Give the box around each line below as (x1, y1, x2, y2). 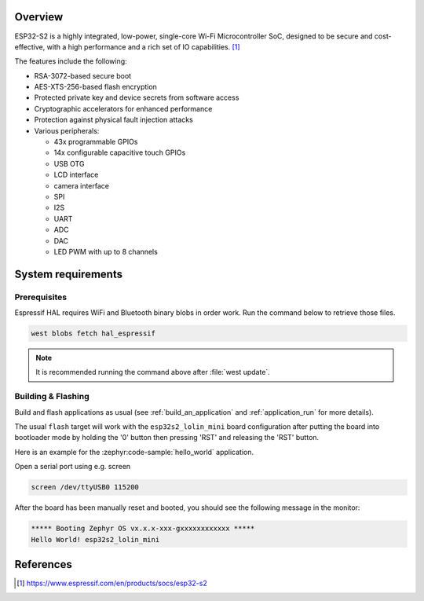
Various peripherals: (34, 126, 100, 135)
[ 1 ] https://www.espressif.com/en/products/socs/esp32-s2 (16, 578, 207, 588)
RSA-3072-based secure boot (34, 71, 132, 80)
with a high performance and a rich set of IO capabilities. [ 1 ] (46, 42, 240, 51)
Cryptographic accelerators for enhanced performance (34, 104, 213, 113)
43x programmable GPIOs (53, 137, 138, 147)
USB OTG (53, 159, 85, 168)
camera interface (53, 181, 110, 190)
